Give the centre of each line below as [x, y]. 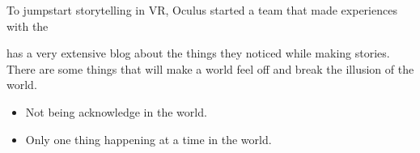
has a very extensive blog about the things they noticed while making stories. [198, 53]
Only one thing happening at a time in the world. [148, 139]
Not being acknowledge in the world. [116, 111]
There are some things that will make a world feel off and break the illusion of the [210, 68]
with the [28, 25]
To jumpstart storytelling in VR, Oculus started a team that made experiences [202, 10]
